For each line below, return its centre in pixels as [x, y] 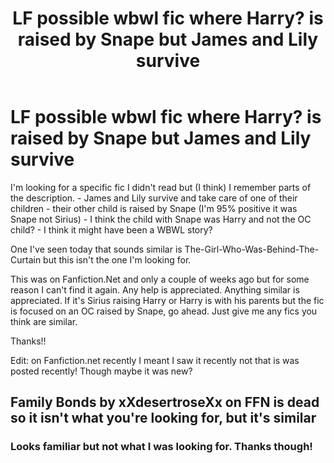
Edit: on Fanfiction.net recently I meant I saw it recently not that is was [155, 360]
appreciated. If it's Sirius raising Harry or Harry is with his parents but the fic [167, 300]
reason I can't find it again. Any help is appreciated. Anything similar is [155, 289]
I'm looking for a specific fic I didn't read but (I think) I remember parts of [161, 187]
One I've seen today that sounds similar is [96, 249]
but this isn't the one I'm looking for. [117, 259]
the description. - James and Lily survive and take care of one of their [154, 198]
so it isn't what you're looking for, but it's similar [163, 418]
